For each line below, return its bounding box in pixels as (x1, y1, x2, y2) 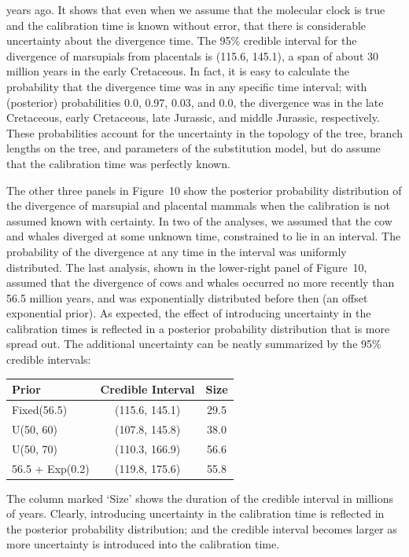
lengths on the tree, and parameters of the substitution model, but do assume (6, 140, 381, 156)
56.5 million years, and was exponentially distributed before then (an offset (6, 289, 368, 306)
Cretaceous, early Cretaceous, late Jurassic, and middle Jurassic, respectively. (6, 109, 380, 126)
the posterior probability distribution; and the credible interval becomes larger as (6, 520, 397, 537)
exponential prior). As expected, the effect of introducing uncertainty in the (6, 305, 371, 321)
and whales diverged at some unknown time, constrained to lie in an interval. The (6, 228, 401, 244)
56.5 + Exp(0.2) (12, 460, 90, 476)
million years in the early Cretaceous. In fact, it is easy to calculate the (6, 63, 349, 79)
